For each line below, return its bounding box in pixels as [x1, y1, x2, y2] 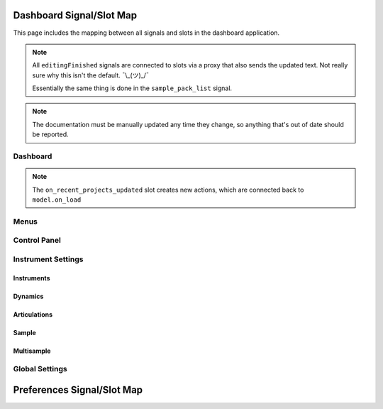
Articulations [13, 310, 53, 319]
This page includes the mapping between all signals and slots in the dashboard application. [13, 28, 280, 37]
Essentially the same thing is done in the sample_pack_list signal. [32, 84, 233, 92]
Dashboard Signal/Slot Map [13, 9, 138, 21]
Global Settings [13, 364, 67, 374]
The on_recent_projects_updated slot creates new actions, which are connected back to [32, 185, 304, 194]
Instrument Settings [13, 254, 84, 264]
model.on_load [32, 195, 82, 204]
